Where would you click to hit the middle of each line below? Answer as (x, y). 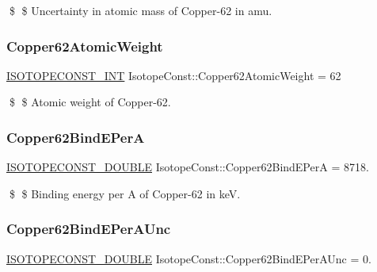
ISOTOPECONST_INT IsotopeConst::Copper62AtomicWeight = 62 (174, 75)
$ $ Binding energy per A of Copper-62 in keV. (125, 193)
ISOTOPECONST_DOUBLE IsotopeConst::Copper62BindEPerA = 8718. (188, 167)
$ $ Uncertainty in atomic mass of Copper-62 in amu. (141, 10)
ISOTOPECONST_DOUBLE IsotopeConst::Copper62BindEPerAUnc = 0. (189, 258)
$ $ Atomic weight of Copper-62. (90, 102)
